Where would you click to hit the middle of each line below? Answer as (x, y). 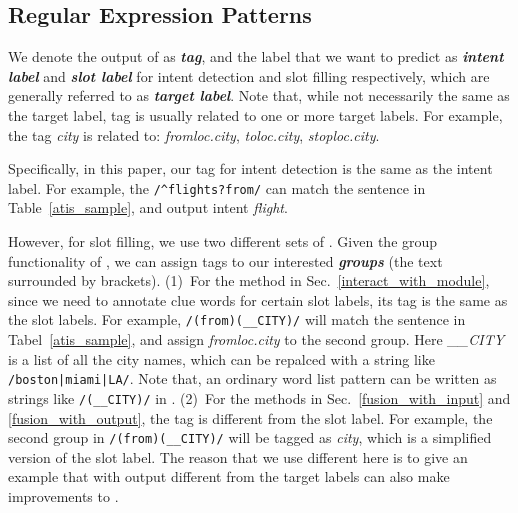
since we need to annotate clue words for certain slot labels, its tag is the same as (258, 299)
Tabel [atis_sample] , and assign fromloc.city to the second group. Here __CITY (256, 339)
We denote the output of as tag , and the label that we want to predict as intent (256, 56)
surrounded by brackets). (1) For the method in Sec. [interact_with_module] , (249, 280)
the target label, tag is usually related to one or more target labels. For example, (255, 114)
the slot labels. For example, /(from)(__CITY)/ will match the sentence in (237, 319)
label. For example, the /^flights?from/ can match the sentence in (217, 187)
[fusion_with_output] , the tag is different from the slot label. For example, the (250, 417)
